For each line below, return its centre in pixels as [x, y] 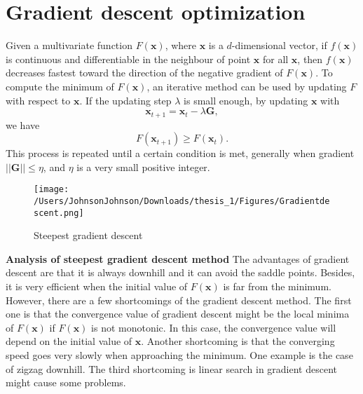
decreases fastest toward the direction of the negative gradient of [144, 73]
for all [275, 59]
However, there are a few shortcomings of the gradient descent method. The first [179, 300]
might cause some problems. [66, 382]
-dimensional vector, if [279, 45]
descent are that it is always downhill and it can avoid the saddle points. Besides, [180, 272]
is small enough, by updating [246, 100]
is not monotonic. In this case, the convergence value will [214, 327]
